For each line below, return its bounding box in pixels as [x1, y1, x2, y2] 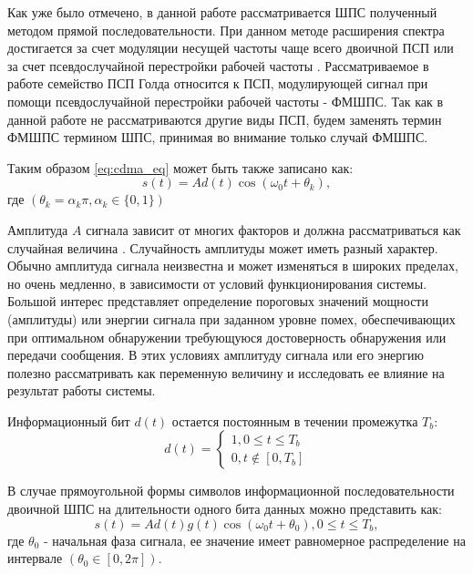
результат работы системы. [7, 381, 156, 400]
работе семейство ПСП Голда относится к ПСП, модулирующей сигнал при [7, 74, 428, 93]
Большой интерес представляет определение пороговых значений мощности [7, 292, 428, 311]
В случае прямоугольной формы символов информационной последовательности [7, 481, 455, 500]
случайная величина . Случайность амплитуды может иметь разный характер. [7, 238, 438, 257]
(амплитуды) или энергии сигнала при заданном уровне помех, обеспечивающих [7, 309, 456, 328]
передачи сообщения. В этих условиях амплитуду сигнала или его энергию [7, 345, 425, 364]
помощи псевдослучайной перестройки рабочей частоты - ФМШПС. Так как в [7, 91, 444, 110]
